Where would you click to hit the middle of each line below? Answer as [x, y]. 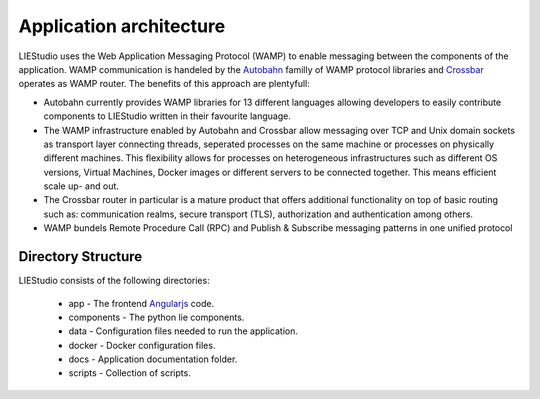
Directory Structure [80, 256]
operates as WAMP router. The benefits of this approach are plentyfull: [164, 84]
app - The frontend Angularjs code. [141, 303]
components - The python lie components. [156, 317]
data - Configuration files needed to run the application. [183, 331]
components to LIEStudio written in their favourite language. [167, 116]
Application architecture [122, 26]
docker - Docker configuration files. [142, 345]
